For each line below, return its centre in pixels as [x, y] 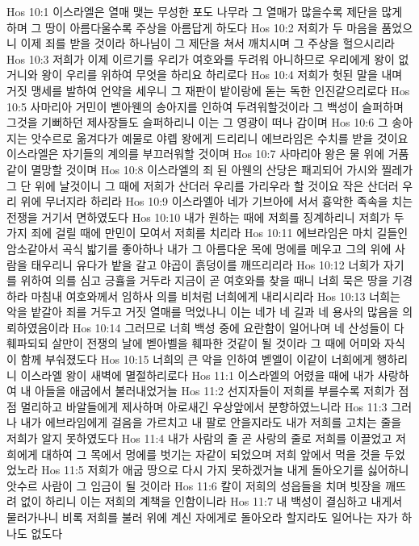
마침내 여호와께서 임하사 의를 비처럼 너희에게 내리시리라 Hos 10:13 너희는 [216, 296]
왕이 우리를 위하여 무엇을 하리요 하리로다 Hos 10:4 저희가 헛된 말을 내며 [222, 75]
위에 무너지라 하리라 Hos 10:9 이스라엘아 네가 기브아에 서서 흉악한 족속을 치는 [217, 201]
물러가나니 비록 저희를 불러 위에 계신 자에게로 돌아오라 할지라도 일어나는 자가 [202, 517]
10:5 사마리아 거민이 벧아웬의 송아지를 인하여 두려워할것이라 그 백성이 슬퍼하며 [205, 106]
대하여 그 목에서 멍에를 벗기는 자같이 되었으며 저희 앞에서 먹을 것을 [211, 454]
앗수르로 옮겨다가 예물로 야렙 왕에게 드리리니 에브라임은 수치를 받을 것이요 [220, 138]
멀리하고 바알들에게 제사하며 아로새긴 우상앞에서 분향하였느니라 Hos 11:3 [204, 406]
